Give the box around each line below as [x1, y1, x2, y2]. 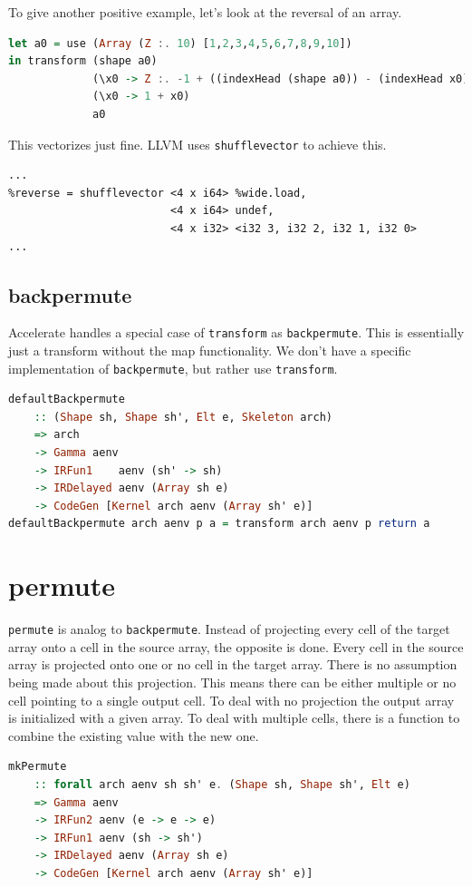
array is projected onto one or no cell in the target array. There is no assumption [8, 655, 458, 674]
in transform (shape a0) [8, 54, 158, 68]
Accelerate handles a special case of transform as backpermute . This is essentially [8, 323, 465, 342]
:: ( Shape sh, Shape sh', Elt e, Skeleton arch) [34, 410, 332, 424]
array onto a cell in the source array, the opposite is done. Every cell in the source [8, 637, 464, 656]
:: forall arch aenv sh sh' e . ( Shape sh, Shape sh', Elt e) [34, 777, 410, 791]
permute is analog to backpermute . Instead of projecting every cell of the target [8, 619, 450, 638]
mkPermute [8, 760, 67, 774]
